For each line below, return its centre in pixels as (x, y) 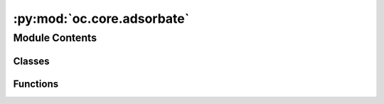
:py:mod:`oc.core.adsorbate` (101, 19)
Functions (36, 84)
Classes (31, 61)
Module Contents (55, 38)
